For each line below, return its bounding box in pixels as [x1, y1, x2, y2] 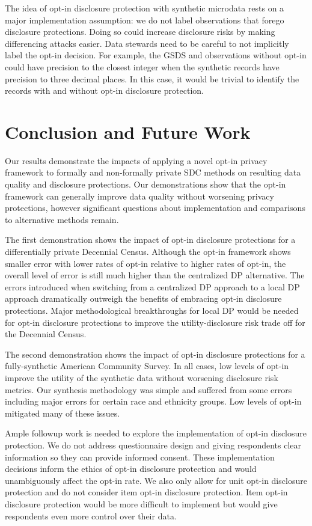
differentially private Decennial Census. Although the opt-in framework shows [5, 245, 291, 258]
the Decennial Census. [5, 328, 87, 340]
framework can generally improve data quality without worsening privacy [5, 189, 274, 202]
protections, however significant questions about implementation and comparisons [5, 201, 305, 214]
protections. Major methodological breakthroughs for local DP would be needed [5, 304, 299, 316]
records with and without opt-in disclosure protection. [5, 84, 204, 97]
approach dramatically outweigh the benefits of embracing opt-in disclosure [5, 292, 282, 305]
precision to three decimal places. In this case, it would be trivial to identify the [5, 72, 299, 85]
